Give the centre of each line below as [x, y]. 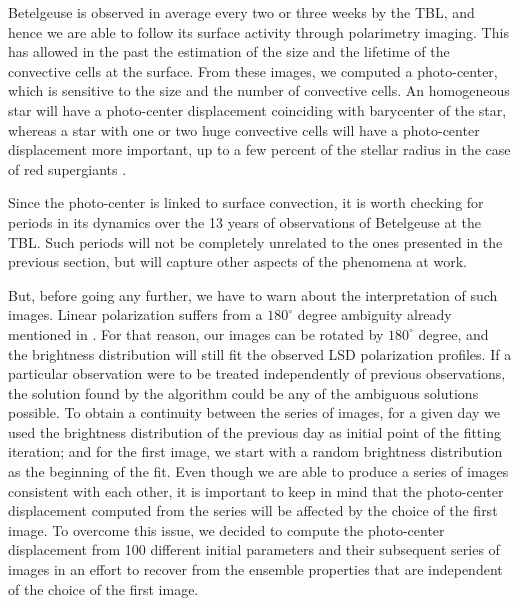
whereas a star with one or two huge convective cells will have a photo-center [244, 129]
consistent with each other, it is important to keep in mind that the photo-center [256, 490]
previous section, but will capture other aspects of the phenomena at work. [237, 261]
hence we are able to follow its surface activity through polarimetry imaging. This [258, 31]
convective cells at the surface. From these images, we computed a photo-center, [253, 70]
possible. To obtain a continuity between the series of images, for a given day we [254, 412]
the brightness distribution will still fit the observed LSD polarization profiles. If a [260, 353]
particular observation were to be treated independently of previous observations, [257, 373]
